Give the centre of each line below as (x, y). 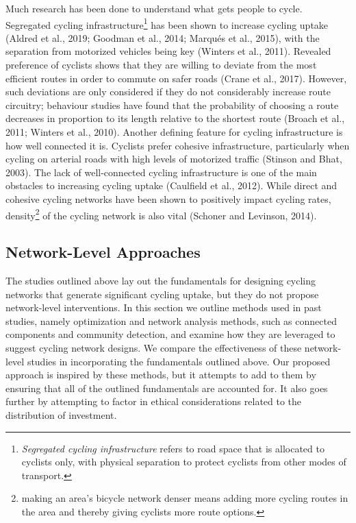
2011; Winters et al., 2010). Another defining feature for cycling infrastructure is (174, 132)
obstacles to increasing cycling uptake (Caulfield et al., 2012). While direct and (171, 185)
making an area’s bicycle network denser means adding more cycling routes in (185, 498)
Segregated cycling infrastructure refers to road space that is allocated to (173, 448)
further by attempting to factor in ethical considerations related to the (154, 401)
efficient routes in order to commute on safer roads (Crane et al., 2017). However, (176, 78)
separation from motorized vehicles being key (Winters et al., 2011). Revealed (168, 51)
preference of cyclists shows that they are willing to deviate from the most (161, 65)
